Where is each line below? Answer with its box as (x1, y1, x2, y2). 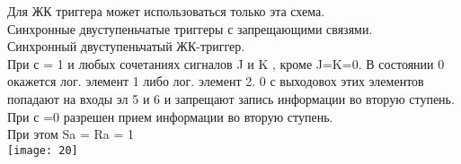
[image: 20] (7, 143, 78, 157)
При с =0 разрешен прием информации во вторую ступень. (7, 107, 333, 125)
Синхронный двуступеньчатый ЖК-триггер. (7, 37, 245, 56)
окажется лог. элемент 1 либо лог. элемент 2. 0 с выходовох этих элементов (7, 72, 424, 91)
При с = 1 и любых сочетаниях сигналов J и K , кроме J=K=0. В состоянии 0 (7, 54, 445, 73)
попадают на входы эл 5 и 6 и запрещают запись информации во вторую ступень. (7, 89, 455, 108)
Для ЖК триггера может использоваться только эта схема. (7, 2, 325, 20)
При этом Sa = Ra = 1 (7, 125, 134, 143)
